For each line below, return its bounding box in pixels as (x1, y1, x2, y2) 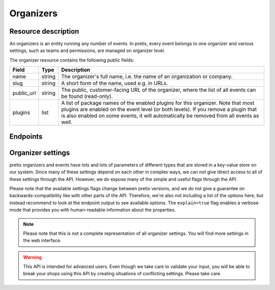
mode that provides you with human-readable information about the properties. (9, 207, 176, 213)
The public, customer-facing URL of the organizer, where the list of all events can (61, 87, 256, 94)
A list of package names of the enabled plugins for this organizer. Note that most (61, 99, 255, 107)
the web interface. (23, 238, 62, 244)
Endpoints (9, 132, 43, 141)
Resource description (9, 27, 79, 36)
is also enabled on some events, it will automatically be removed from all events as (61, 112, 259, 119)
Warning (23, 254, 42, 260)
